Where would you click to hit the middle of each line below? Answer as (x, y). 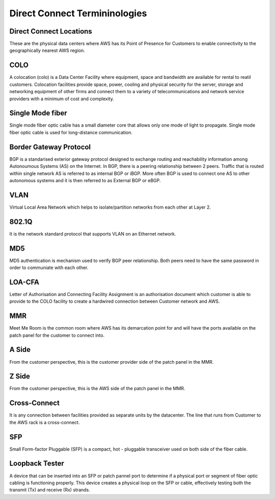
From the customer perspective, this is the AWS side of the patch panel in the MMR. (97, 389)
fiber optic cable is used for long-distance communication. (71, 132)
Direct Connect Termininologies (78, 13)
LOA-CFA (24, 282)
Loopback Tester (37, 464)
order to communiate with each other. (49, 268)
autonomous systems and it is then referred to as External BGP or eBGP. (85, 180)
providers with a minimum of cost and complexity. (62, 99)
